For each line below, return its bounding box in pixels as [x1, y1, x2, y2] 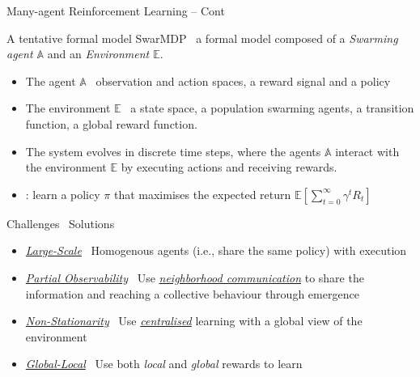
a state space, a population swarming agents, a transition [130, 100, 414, 116]
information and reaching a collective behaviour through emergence [25, 285, 359, 302]
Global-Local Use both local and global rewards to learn [25, 355, 303, 372]
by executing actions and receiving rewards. [121, 159, 337, 176]
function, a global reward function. [25, 115, 197, 132]
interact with [335, 142, 400, 159]
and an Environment [47, 45, 150, 62]
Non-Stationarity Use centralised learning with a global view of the [25, 312, 363, 329]
